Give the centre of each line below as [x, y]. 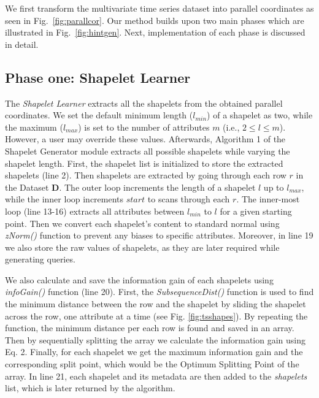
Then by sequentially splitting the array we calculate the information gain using [155, 339]
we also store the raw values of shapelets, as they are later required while [142, 247]
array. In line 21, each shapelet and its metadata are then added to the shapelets [156, 376]
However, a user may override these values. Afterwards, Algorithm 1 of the [145, 139]
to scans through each [189, 199]
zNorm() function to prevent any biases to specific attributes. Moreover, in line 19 [159, 235]
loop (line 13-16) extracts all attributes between [95, 211]
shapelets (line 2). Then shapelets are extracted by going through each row [146, 175]
